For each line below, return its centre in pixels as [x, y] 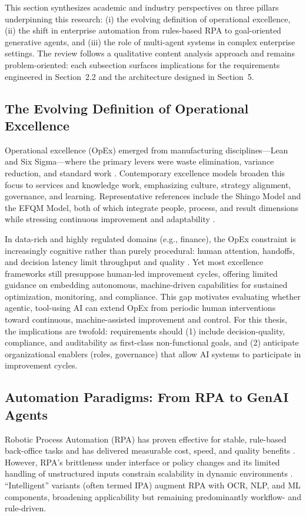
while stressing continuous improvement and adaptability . [110, 219]
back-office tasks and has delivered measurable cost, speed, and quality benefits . [150, 450]
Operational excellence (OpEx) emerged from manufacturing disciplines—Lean [147, 150]
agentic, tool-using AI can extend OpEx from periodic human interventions [140, 308]
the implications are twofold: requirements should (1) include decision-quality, [145, 331]
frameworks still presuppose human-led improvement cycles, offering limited [141, 273]
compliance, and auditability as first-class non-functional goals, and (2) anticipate [152, 342]
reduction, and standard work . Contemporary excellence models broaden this [145, 172]
